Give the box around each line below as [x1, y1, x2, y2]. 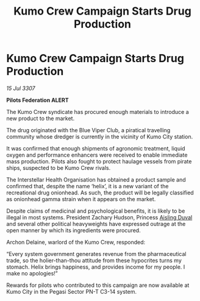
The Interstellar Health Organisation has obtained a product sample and [6, 175, 186, 183]
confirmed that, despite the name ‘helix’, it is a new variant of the [6, 182, 169, 189]
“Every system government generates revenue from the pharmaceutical [6, 250, 187, 257]
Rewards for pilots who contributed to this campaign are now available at [6, 282, 190, 289]
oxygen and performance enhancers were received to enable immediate [6, 151, 188, 158]
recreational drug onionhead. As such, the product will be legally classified [6, 189, 194, 196]
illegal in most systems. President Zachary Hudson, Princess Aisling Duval [6, 213, 193, 221]
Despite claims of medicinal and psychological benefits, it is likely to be [6, 207, 185, 214]
